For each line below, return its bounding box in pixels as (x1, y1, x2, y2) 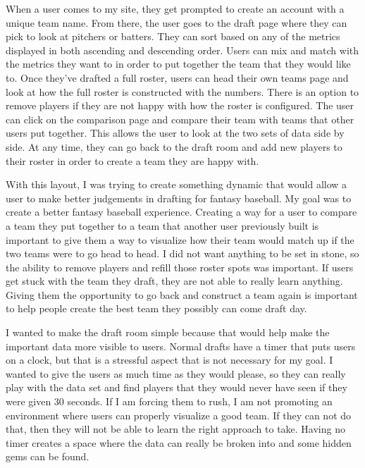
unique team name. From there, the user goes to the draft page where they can (6, 15, 347, 30)
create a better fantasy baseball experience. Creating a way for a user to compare (6, 204, 357, 219)
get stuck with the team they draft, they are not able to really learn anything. (6, 273, 343, 288)
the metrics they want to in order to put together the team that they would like (6, 56, 351, 71)
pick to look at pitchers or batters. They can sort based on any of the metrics (6, 29, 340, 44)
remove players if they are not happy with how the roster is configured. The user (6, 98, 354, 113)
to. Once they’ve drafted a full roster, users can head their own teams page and (6, 70, 349, 85)
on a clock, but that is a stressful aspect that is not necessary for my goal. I (6, 352, 333, 367)
